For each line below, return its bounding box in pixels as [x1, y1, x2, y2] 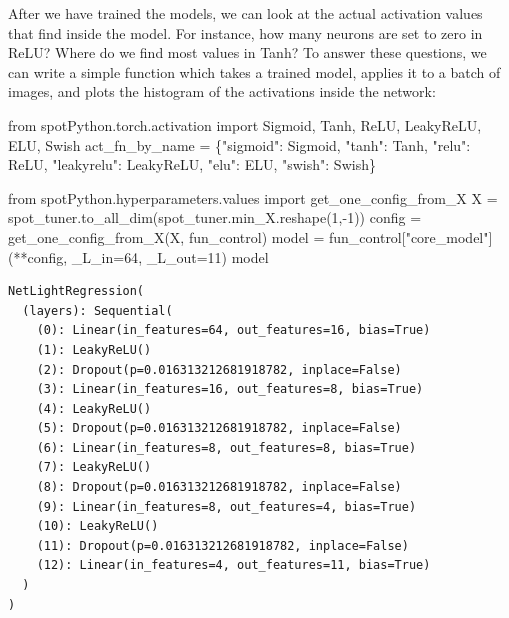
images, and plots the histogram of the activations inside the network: [8, 81, 436, 102]
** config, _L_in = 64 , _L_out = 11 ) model [13, 246, 269, 267]
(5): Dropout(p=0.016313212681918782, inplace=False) [36, 421, 402, 436]
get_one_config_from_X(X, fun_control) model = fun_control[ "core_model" [8, 226, 489, 247]
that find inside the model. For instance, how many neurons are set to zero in [8, 22, 483, 43]
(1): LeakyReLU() [36, 342, 152, 357]
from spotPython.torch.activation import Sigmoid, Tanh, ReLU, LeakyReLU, [8, 114, 482, 135]
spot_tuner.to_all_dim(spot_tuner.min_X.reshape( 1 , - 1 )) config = [8, 207, 422, 228]
